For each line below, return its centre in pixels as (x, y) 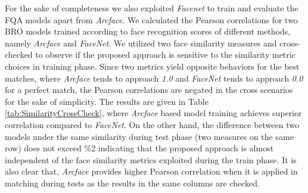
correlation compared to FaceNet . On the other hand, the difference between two (152, 124)
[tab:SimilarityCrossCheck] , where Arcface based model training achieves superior (153, 113)
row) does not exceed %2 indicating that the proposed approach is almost (139, 148)
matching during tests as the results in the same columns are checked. (132, 183)
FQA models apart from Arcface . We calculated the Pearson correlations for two (151, 19)
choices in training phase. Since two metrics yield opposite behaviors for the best (152, 66)
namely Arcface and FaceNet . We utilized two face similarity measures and (141, 43)
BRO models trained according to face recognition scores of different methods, (148, 31)
